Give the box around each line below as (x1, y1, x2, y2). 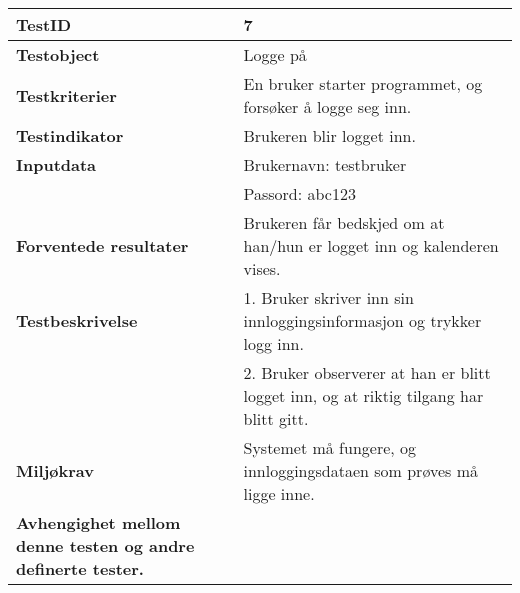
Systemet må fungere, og (243, 436, 417, 459)
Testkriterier (16, 83, 117, 107)
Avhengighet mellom (16, 511, 181, 534)
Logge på (243, 43, 307, 66)
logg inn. (243, 332, 304, 355)
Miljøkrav (16, 459, 94, 482)
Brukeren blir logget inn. (243, 124, 416, 147)
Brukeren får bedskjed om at (243, 211, 445, 234)
